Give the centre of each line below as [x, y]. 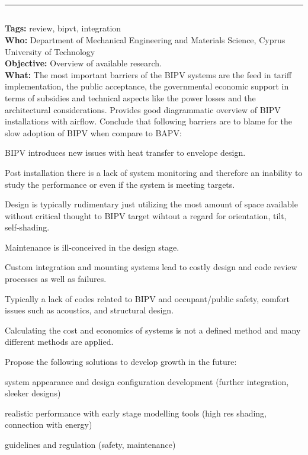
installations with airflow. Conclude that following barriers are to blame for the [149, 121]
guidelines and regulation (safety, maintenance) [90, 445]
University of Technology [50, 51]
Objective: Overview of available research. [84, 63]
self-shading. [27, 227]
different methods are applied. [59, 342]
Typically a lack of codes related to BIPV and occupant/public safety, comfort [147, 298]
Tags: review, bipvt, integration [63, 28]
